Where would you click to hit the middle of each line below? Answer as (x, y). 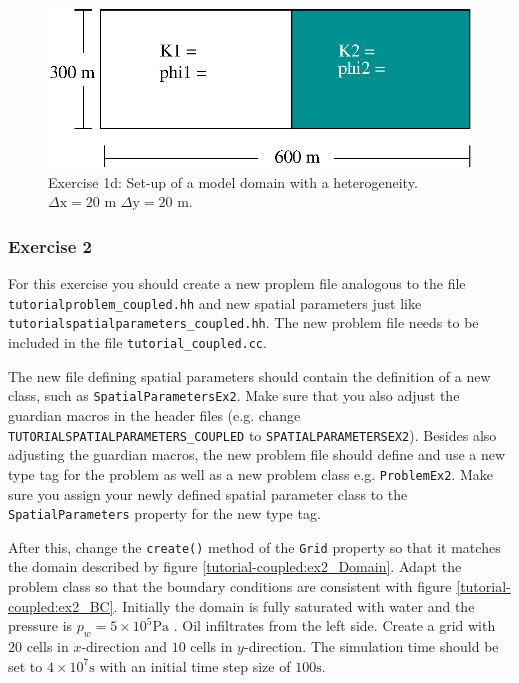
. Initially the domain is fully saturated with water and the (294, 605)
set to (25, 665)
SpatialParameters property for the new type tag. (164, 513)
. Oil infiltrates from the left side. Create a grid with (334, 625)
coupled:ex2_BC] (61, 605)
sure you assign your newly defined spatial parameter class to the (208, 493)
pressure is (40, 625)
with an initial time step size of (195, 665)
